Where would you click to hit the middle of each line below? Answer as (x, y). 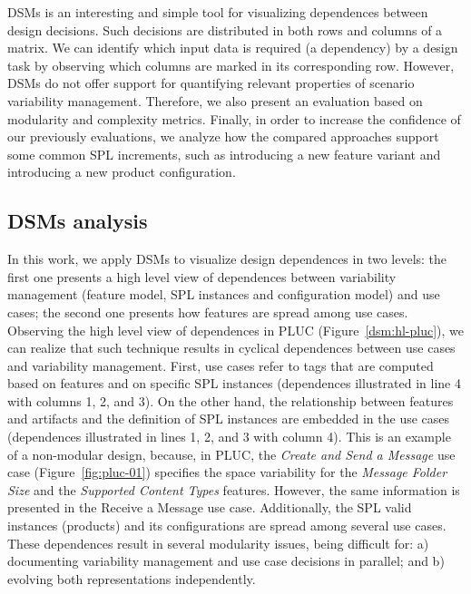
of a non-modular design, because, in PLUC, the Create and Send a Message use (231, 454)
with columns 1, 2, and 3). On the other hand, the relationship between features (231, 400)
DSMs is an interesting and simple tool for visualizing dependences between (218, 12)
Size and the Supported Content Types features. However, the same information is (234, 489)
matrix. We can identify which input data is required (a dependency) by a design (233, 48)
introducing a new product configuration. (122, 172)
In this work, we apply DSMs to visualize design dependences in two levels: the (227, 259)
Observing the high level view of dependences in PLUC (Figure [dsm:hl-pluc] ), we (235, 330)
